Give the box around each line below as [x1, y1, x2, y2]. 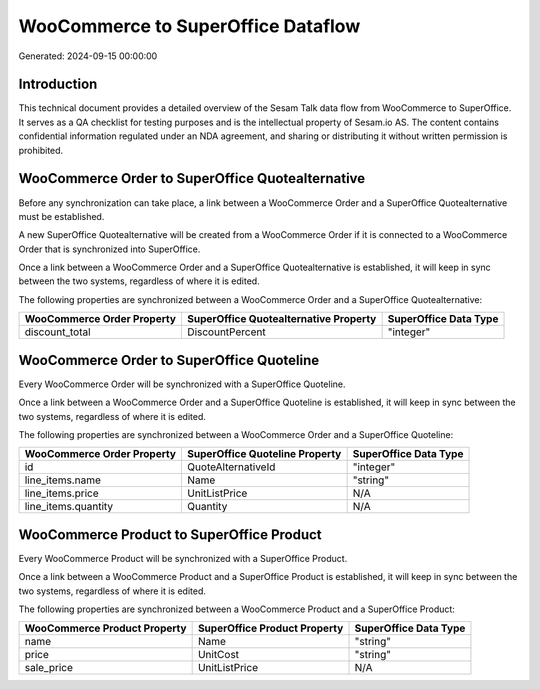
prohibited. [18, 144, 64, 156]
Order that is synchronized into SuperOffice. [18, 243, 201, 255]
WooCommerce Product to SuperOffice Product [18, 526, 322, 543]
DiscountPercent [186, 325, 266, 339]
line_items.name [24, 473, 102, 487]
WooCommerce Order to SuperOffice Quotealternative [18, 170, 366, 187]
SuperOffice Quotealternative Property [186, 312, 377, 326]
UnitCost [197, 648, 240, 662]
